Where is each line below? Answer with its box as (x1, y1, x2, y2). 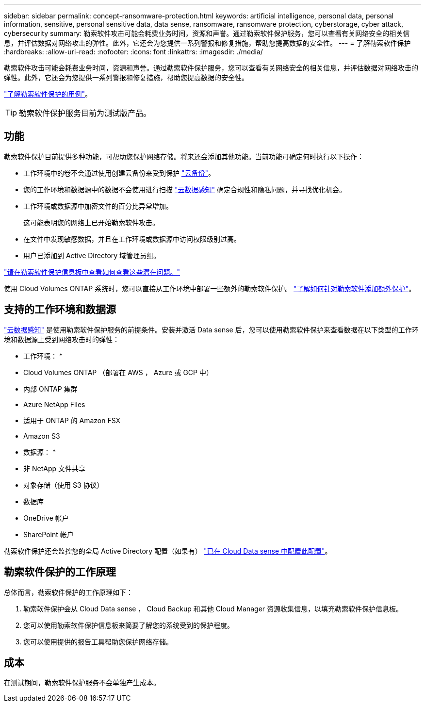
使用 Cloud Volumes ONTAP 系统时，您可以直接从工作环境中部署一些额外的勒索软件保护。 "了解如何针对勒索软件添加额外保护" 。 (4, 284, 416, 293)
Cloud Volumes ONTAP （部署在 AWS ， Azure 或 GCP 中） (23, 368, 213, 377)
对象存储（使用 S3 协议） (23, 480, 104, 489)
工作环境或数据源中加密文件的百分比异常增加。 (23, 201, 173, 210)
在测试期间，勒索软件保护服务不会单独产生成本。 (4, 678, 160, 687)
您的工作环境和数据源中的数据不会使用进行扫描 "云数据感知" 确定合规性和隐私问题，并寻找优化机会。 (23, 185, 346, 194)
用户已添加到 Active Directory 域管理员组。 (23, 251, 161, 260)
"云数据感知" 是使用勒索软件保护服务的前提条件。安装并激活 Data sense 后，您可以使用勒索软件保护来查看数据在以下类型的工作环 (4, 325, 419, 334)
